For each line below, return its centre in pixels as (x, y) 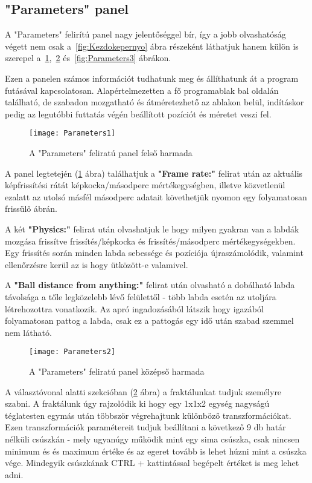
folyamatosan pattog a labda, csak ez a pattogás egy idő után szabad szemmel (149, 320)
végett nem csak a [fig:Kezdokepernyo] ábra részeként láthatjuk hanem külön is (152, 46)
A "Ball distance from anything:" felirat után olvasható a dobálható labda (150, 285)
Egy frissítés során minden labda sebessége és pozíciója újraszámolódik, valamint (154, 253)
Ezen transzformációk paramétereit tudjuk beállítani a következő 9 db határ (145, 427)
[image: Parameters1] (72, 133)
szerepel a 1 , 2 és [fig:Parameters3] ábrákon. (88, 58)
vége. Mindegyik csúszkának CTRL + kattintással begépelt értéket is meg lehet (152, 463)
